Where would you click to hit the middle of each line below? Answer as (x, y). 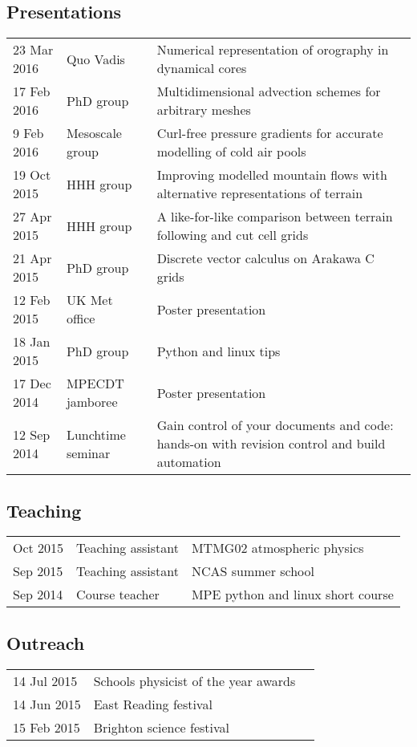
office (81, 319)
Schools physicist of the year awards (194, 680)
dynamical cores (202, 68)
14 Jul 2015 (45, 680)
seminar (88, 453)
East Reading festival (153, 704)
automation (189, 462)
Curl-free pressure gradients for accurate (270, 133)
